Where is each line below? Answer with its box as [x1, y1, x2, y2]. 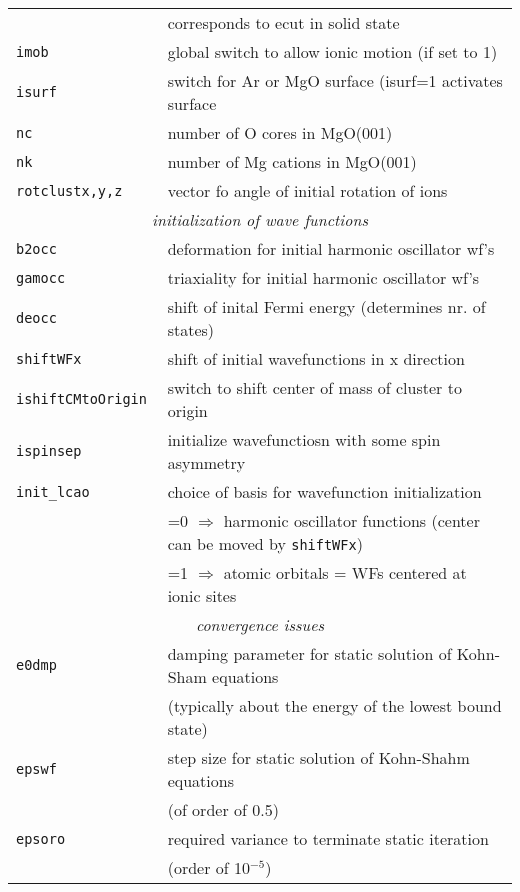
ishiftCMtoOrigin [16, 391, 147, 407]
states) [167, 318, 215, 341]
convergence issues [195, 613, 325, 636]
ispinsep [16, 443, 82, 459]
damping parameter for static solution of [167, 642, 452, 665]
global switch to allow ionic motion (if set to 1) [167, 40, 498, 63]
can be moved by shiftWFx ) [167, 532, 363, 555]
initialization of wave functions [152, 208, 368, 231]
